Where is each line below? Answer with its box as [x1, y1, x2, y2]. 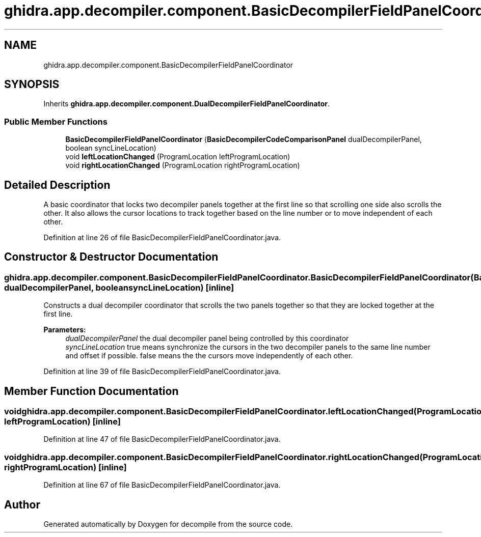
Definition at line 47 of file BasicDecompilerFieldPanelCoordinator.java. [43, 435, 281, 444]
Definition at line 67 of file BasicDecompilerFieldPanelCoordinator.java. [43, 481, 281, 490]
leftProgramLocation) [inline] [4, 416, 121, 427]
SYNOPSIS [4, 78, 60, 91]
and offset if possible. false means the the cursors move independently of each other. [65, 351, 353, 360]
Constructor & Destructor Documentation [4, 250, 219, 264]
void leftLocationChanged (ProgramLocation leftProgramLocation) [65, 152, 290, 161]
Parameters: [43, 325, 86, 334]
